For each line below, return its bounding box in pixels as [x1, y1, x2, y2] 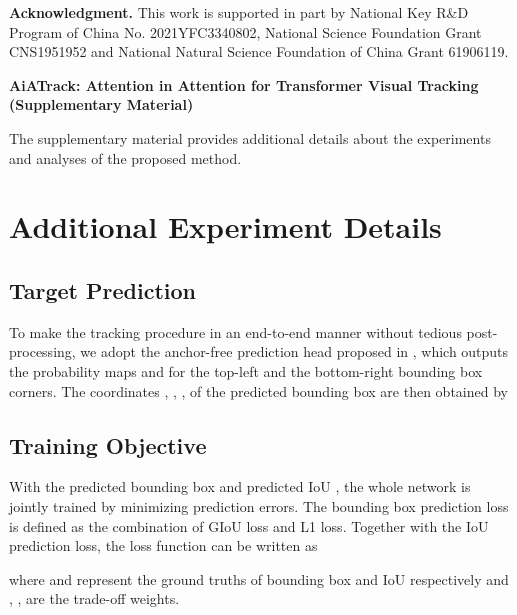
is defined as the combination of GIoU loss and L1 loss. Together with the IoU [9, 515, 489, 536]
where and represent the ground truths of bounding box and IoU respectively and [9, 568, 509, 589]
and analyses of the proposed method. [9, 147, 242, 168]
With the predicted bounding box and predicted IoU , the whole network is [9, 476, 471, 497]
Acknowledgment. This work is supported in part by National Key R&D [9, 2, 469, 22]
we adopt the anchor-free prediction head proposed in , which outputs [80, 341, 509, 362]
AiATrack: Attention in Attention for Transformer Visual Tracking [9, 74, 479, 95]
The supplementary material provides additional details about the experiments [9, 127, 491, 148]
